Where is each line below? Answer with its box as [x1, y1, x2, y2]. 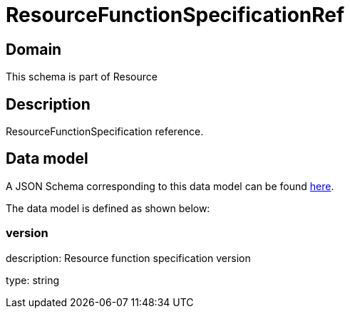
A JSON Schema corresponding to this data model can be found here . [6, 179, 334, 192]
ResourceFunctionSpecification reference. [6, 125, 204, 138]
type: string [6, 273, 60, 286]
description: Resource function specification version [6, 251, 251, 264]
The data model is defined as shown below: [6, 202, 210, 214]
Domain [6, 40, 62, 58]
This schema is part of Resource [6, 70, 158, 83]
